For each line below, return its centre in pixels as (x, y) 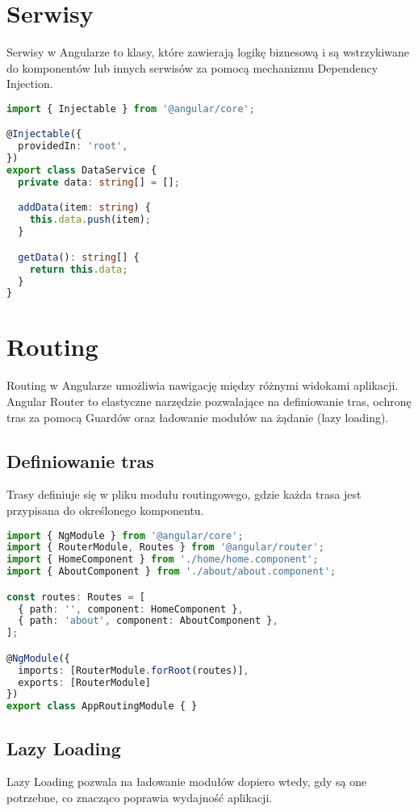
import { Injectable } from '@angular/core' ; (131, 109)
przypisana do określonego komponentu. (105, 510)
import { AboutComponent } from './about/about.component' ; (171, 572)
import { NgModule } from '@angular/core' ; (125, 535)
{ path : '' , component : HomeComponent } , (131, 609)
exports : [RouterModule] (84, 682)
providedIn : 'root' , (73, 146)
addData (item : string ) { (85, 208)
